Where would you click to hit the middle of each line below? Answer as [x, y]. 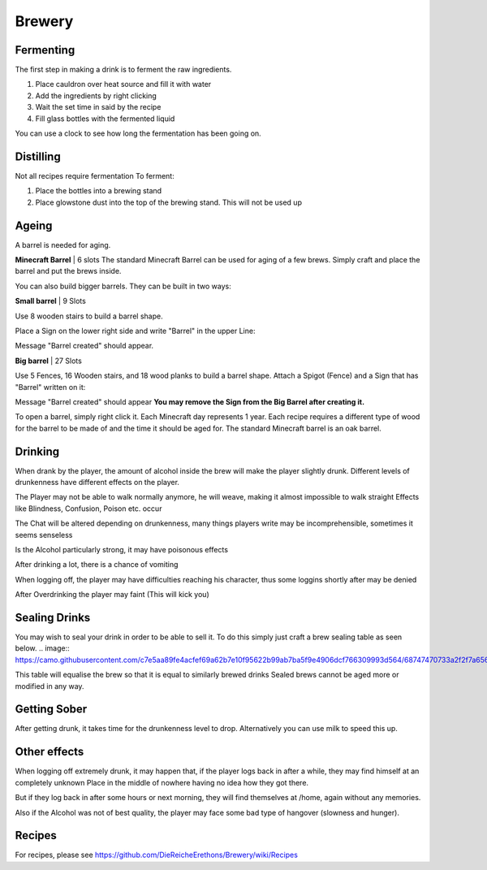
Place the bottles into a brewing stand [99, 191]
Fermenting [45, 50]
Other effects [50, 752]
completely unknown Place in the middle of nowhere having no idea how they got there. [162, 782]
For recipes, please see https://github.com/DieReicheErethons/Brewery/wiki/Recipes [156, 855]
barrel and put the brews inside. [68, 271]
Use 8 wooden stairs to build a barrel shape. [89, 316]
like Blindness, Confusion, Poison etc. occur [88, 509]
